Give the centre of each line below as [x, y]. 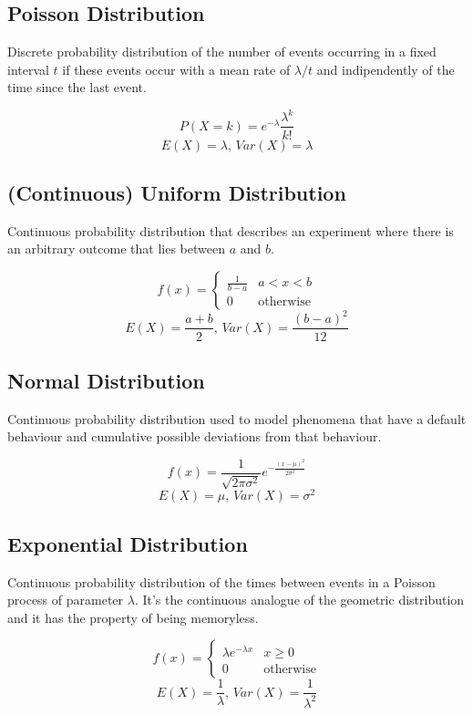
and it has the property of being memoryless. [133, 617]
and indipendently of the [386, 69]
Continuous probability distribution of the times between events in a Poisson [221, 581]
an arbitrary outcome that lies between [116, 249]
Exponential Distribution [128, 543]
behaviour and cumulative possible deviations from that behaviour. [195, 436]
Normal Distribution [106, 380]
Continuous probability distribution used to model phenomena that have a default [237, 418]
